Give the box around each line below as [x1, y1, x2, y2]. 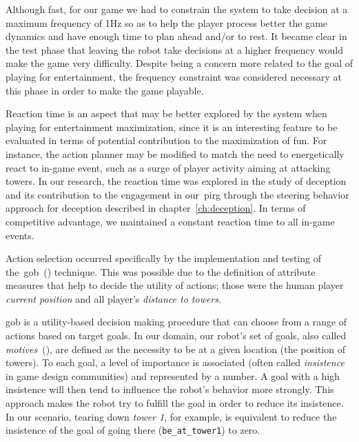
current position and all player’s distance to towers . [6, 291, 221, 305]
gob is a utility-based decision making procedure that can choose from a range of [6, 314, 347, 329]
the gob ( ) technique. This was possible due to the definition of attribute [6, 264, 316, 279]
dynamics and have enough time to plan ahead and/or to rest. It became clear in [6, 29, 347, 43]
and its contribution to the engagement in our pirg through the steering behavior [6, 187, 349, 201]
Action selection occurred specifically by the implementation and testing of [6, 251, 322, 265]
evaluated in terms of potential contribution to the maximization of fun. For [6, 133, 327, 148]
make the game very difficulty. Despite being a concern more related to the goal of [6, 56, 353, 70]
